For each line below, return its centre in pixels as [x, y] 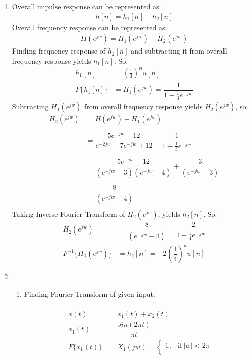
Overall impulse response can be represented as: [87, 6]
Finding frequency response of [59, 51]
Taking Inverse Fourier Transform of [68, 213]
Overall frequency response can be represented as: [90, 27]
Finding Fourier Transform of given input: [90, 293]
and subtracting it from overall [179, 51]
